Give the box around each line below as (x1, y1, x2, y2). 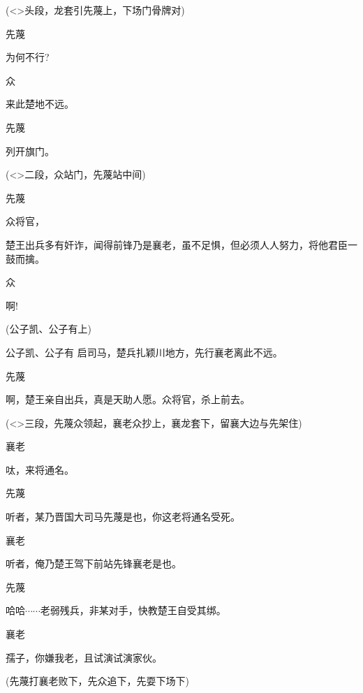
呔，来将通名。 (6, 462, 74, 476)
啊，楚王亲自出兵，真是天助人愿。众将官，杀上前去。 (6, 392, 250, 407)
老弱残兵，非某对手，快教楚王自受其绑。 (40, 603, 226, 618)
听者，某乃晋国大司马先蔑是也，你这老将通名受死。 (6, 509, 240, 524)
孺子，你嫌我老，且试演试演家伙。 (6, 650, 162, 664)
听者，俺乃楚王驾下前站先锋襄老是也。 (6, 556, 181, 571)
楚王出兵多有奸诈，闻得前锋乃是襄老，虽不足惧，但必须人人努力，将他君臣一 (6, 237, 357, 251)
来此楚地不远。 (6, 96, 74, 111)
